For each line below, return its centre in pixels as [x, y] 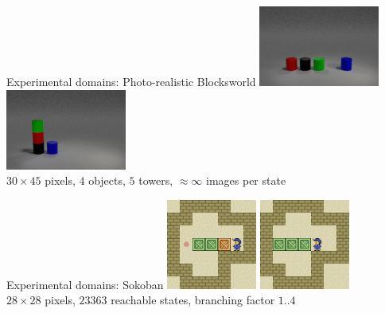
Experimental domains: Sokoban [85, 284]
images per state [246, 180]
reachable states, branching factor [193, 300]
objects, [107, 180]
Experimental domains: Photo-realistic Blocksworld [131, 81]
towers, [156, 180]
